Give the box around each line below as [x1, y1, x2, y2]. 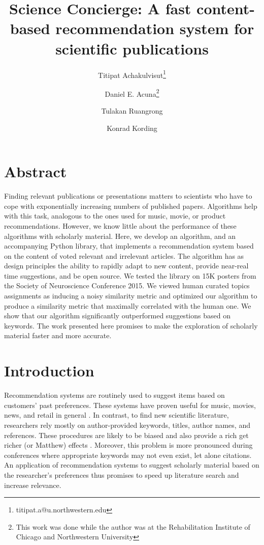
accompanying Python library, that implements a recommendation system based [4, 240, 254, 251]
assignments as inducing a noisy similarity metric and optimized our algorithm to [4, 290, 257, 301]
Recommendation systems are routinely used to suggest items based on [4, 390, 225, 400]
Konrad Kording [107, 122, 157, 133]
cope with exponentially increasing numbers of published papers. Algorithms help [4, 200, 257, 211]
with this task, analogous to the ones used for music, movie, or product [4, 210, 226, 221]
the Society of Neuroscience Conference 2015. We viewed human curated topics [4, 280, 250, 291]
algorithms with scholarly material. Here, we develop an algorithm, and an [4, 230, 236, 241]
